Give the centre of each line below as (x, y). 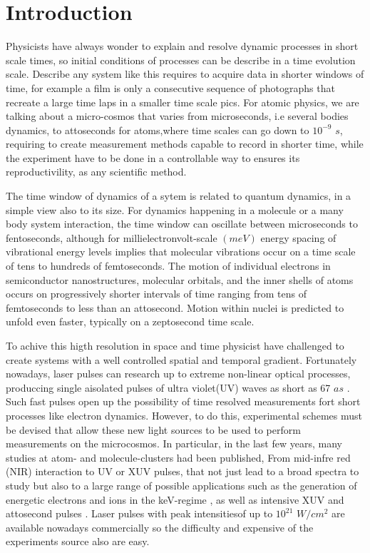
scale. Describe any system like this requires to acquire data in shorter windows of (185, 74)
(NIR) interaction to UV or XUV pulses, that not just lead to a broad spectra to (183, 471)
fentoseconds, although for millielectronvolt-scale (112, 237)
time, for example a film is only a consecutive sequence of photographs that (170, 87)
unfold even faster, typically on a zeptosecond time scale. (130, 321)
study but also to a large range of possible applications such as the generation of (181, 485)
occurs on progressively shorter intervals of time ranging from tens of (156, 294)
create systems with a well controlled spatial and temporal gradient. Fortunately (181, 359)
